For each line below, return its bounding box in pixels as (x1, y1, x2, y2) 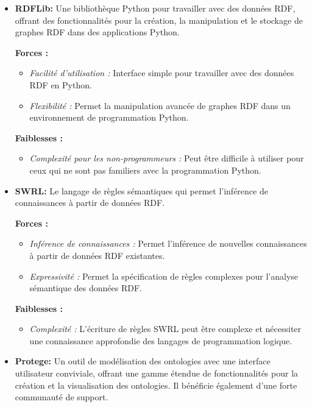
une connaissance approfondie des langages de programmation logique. (29, 334, 292, 347)
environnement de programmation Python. (29, 111, 189, 124)
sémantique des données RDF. (29, 281, 142, 294)
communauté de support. (15, 391, 108, 403)
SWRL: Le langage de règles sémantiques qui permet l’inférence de (15, 184, 268, 197)
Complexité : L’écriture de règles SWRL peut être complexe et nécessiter (29, 322, 302, 335)
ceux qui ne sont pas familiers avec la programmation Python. (29, 163, 261, 176)
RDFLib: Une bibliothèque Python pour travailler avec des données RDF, (15, 2, 296, 14)
